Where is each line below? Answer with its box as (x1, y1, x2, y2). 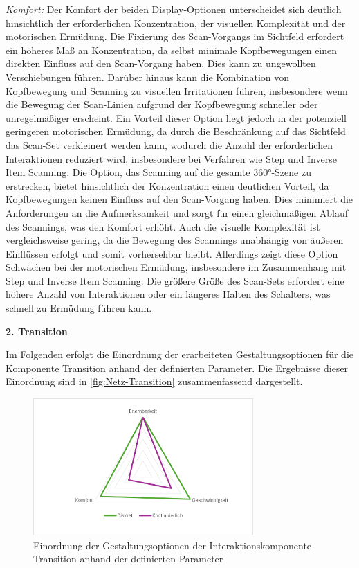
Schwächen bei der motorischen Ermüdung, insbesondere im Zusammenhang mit (6, 260, 347, 274)
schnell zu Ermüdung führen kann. (6, 301, 152, 315)
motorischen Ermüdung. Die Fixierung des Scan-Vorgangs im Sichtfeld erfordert (6, 29, 344, 44)
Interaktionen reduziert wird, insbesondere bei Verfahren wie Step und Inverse (6, 151, 337, 166)
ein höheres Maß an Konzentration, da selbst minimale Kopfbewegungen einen (6, 42, 338, 57)
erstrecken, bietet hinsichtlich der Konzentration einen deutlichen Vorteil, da (6, 178, 329, 193)
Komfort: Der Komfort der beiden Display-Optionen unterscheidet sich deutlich (6, 2, 342, 16)
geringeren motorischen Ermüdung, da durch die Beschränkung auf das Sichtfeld (6, 124, 346, 139)
